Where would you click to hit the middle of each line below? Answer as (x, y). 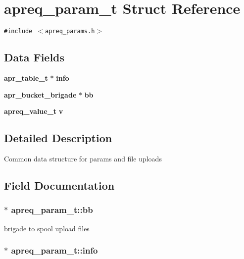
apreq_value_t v (34, 111)
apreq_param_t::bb (52, 210)
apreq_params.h (70, 31)
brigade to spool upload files (47, 228)
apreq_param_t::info (54, 250)
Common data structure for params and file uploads (83, 158)
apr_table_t (26, 78)
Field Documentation (59, 185)
